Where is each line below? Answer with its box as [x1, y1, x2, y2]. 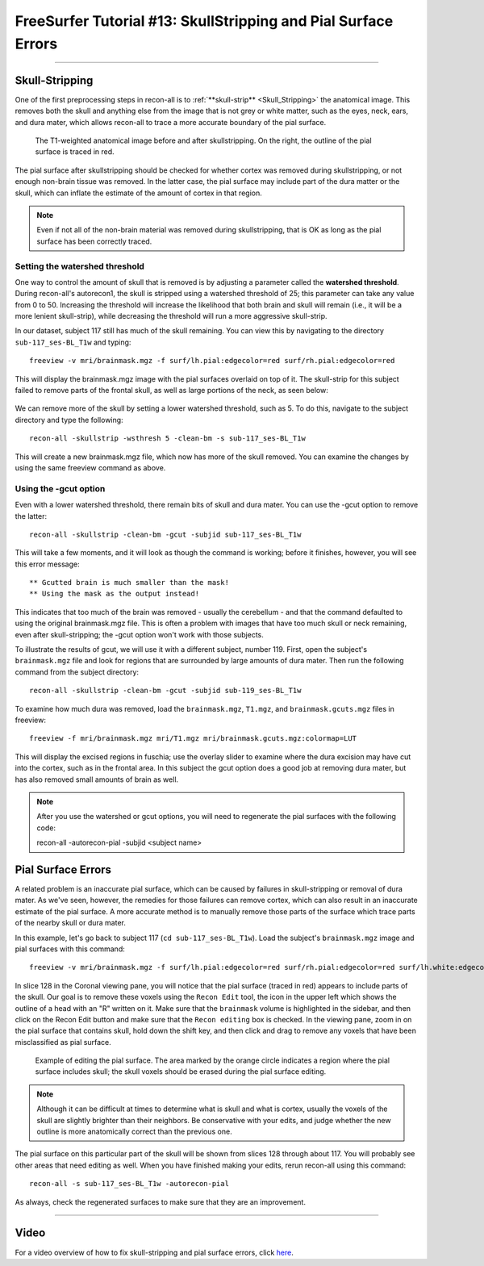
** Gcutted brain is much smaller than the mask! [29, 578, 230, 587]
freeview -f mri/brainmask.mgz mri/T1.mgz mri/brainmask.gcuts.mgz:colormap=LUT [29, 734, 357, 743]
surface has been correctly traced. [36, 236, 152, 246]
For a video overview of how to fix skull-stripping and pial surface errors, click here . [15, 1247, 294, 1257]
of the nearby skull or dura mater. [15, 918, 127, 928]
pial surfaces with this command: [15, 944, 125, 954]
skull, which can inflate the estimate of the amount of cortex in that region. [15, 188, 262, 198]
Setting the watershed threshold [15, 261, 145, 272]
